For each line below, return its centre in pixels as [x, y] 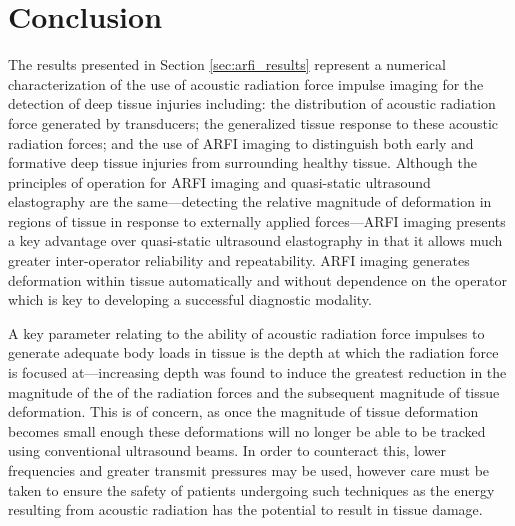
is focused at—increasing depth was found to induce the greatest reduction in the [257, 372]
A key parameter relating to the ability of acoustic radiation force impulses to [246, 332]
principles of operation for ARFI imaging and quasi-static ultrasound [219, 181]
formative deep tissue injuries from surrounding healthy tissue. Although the [242, 162]
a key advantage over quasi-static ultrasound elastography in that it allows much [255, 240]
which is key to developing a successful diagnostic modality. [190, 299]
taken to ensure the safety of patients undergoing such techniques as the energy [251, 489]
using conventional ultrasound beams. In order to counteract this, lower [227, 450]
